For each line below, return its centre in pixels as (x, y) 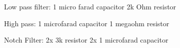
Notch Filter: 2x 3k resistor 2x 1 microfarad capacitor (86, 40)
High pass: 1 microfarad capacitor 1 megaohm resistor (87, 23)
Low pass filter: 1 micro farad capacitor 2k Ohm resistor (90, 6)
